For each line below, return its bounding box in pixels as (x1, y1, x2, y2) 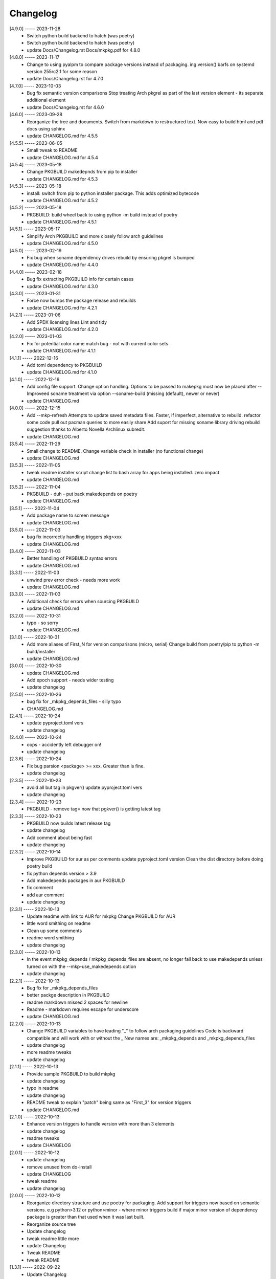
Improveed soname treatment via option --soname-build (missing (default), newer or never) (27, 390, 220, 396)
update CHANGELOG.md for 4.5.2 (27, 197, 98, 203)
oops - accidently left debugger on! (27, 741, 102, 747)
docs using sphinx (27, 126, 65, 132)
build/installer (27, 648, 56, 654)
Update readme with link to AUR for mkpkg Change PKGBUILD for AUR (27, 913, 176, 919)
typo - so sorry (27, 620, 59, 626)
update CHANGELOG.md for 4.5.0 (27, 240, 98, 247)
